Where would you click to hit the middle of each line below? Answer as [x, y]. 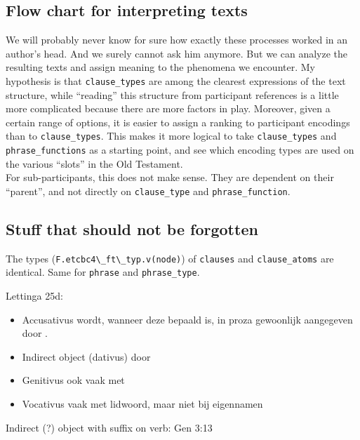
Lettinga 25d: [34, 296]
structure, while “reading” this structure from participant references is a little [172, 94]
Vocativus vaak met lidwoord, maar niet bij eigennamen [142, 404]
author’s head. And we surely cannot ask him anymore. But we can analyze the [177, 53]
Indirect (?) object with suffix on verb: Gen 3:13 [109, 427]
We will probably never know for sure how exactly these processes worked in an [177, 40]
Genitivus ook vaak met [73, 380]
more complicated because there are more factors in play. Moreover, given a [168, 108]
